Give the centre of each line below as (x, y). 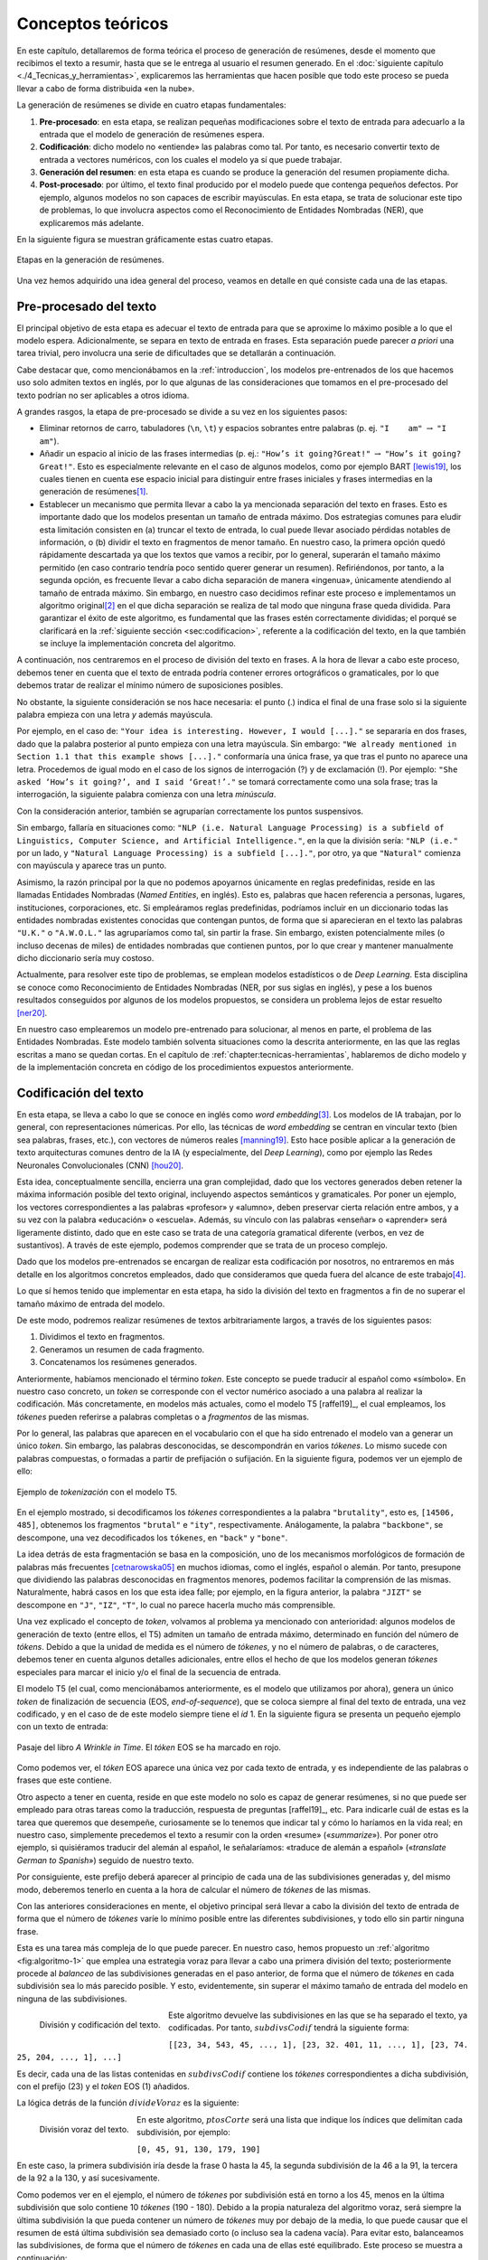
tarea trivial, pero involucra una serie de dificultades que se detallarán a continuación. (176, 353)
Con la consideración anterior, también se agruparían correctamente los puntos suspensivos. (190, 811)
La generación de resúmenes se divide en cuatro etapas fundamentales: (151, 105)
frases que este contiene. (64, 1780)
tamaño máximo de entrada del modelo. (91, 1304)
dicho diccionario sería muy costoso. (85, 958)
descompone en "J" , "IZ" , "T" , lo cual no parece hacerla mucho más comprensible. (176, 1605)
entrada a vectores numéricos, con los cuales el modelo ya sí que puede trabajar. (191, 159)
